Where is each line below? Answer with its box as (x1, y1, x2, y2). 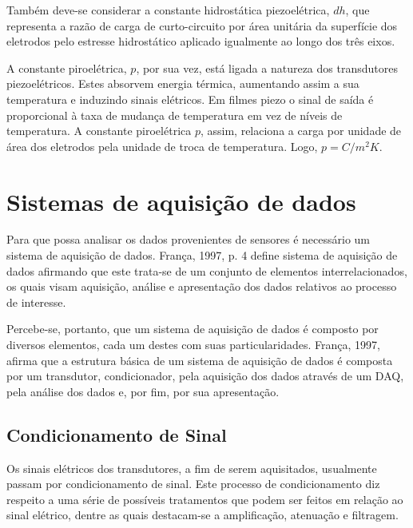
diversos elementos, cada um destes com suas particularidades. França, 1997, (6, 336, 380, 353)
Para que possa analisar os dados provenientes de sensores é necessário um (6, 231, 370, 248)
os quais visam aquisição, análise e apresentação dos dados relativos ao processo (6, 278, 397, 295)
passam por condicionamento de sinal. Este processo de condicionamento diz (6, 475, 380, 492)
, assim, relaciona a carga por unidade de (200, 122, 402, 139)
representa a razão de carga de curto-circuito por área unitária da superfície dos (6, 17, 398, 34)
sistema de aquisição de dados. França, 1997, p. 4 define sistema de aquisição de (6, 247, 398, 264)
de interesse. (6, 293, 66, 310)
